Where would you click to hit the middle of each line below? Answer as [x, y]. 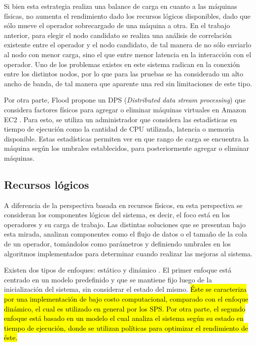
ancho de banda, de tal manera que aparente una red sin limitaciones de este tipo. [128, 83]
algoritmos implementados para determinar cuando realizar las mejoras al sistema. [128, 253]
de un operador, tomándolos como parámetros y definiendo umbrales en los [117, 244]
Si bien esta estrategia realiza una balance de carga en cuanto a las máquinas [121, 6]
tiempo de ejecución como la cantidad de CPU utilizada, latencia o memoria [119, 129]
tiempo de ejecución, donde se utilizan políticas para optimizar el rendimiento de [126, 328]
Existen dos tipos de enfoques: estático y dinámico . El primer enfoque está [118, 270]
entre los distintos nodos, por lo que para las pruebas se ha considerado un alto [124, 74]
